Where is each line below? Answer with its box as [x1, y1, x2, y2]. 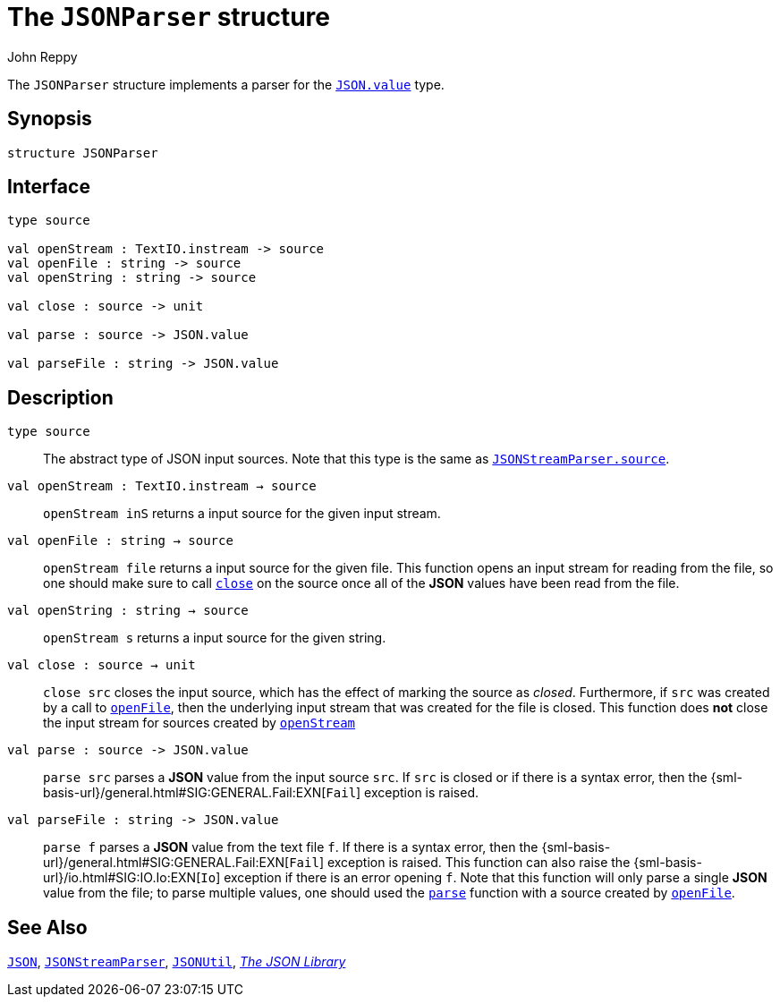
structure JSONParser [7, 145, 158, 160]
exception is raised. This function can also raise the [326, 855, 631, 871]
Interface [7, 175, 90, 199]
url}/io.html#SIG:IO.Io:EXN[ [43, 870, 201, 886]
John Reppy [7, 48, 78, 64]
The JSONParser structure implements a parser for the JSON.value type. [7, 76, 445, 92]
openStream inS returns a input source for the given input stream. [43, 506, 441, 522]
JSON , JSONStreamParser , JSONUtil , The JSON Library [7, 954, 346, 970]
